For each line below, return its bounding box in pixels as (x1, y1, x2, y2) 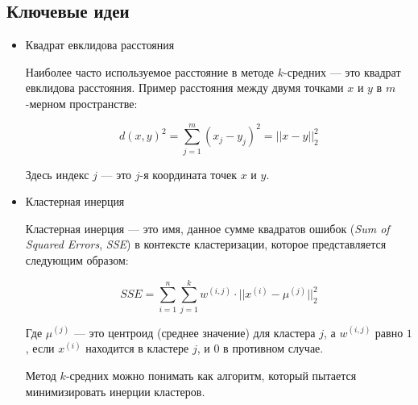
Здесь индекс (25, 165, 89, 182)
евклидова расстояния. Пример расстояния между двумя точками (25, 79, 344, 96)
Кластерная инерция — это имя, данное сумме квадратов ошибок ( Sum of (25, 219, 390, 236)
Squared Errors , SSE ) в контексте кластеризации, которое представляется (25, 236, 387, 253)
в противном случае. (223, 340, 324, 357)
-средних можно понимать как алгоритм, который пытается (65, 366, 357, 383)
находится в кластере (85, 340, 189, 357)
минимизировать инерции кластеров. (25, 382, 205, 399)
